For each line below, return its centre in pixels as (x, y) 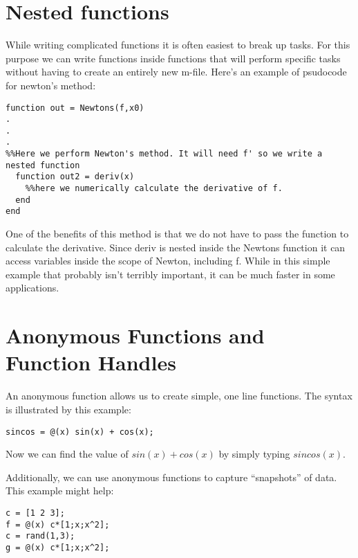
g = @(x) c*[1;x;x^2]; (58, 547)
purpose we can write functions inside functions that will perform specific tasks (173, 58)
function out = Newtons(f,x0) (75, 108)
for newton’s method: (51, 85)
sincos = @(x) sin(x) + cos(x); (80, 432)
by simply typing (254, 454)
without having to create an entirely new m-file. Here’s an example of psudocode (176, 72)
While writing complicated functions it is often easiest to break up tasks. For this (178, 45)
